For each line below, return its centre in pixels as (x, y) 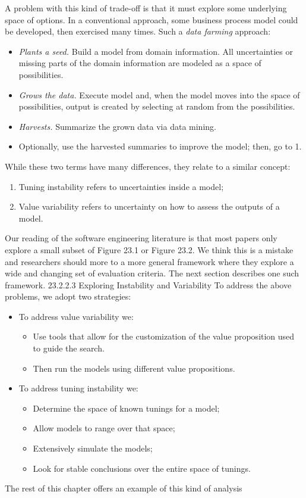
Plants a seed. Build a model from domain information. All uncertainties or (156, 51)
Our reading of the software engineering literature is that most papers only (141, 238)
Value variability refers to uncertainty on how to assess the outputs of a (149, 206)
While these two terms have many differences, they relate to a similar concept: (148, 166)
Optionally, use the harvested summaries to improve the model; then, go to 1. (160, 146)
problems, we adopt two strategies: (68, 296)
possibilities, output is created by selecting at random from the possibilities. (157, 106)
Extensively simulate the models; (93, 448)
